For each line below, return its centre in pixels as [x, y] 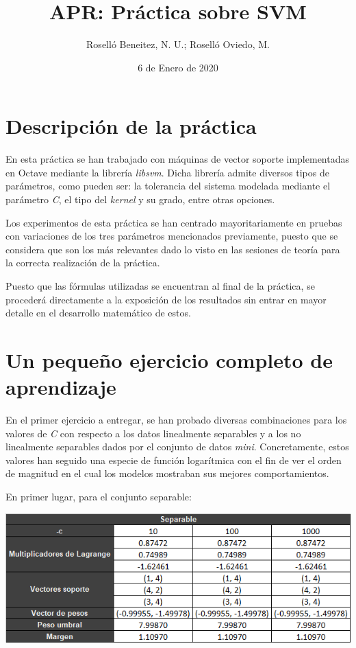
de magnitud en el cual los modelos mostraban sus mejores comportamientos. [167, 473]
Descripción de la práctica [131, 126]
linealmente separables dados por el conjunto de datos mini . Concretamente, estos [177, 447]
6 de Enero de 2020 [178, 67]
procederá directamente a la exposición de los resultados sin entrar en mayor [166, 299]
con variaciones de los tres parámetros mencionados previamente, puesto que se [172, 236]
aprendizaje [61, 387]
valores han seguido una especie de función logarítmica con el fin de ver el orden [174, 460]
